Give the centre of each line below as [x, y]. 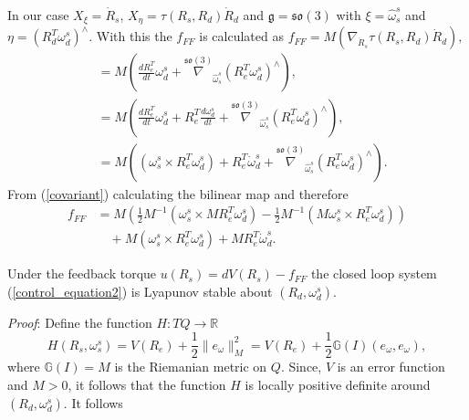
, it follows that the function [147, 385]
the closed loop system [374, 273]
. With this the [130, 36]
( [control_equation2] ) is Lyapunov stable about [140, 291]
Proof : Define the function [80, 322]
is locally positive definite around [338, 385]
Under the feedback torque [82, 273]
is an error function [391, 367]
